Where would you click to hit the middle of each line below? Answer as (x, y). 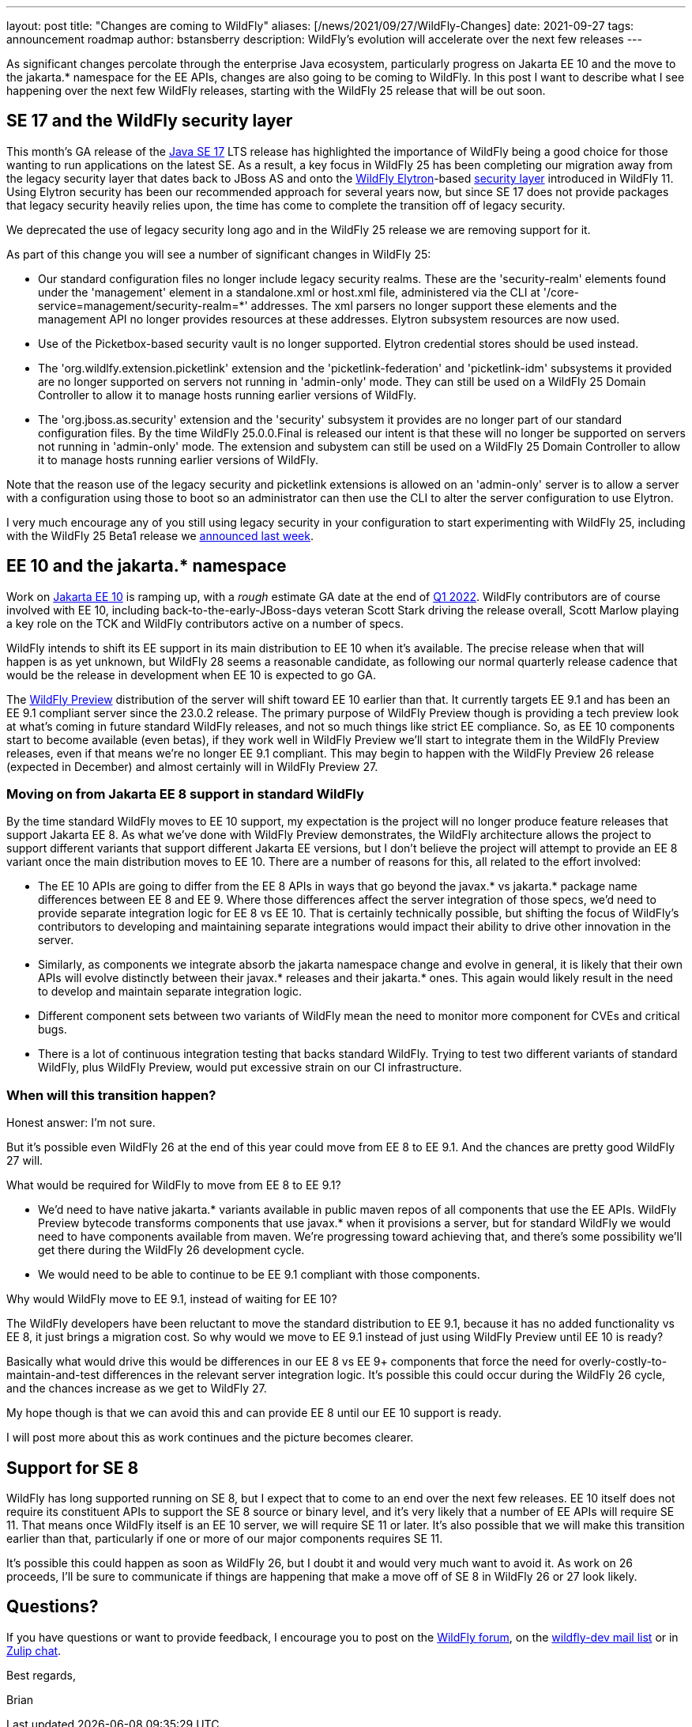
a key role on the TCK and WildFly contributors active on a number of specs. (205, 623)
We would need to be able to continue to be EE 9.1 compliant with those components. (259, 1275)
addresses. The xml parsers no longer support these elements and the (434, 305)
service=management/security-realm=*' (143, 305)
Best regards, (41, 1675)
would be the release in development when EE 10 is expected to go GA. (191, 675)
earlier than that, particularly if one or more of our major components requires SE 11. (225, 1539)
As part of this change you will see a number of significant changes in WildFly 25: (219, 254)
